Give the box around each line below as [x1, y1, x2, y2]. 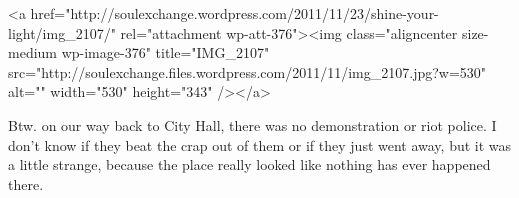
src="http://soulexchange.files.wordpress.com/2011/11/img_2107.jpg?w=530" [8, 61, 487, 82]
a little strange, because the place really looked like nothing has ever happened [8, 154, 491, 175]
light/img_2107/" [8, 22, 116, 43]
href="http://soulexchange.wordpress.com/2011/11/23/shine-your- [30, 3, 439, 23]
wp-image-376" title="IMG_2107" [61, 42, 270, 63]
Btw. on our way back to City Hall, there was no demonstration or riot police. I [8, 114, 497, 135]
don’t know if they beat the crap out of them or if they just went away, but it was [8, 134, 512, 155]
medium [8, 42, 57, 63]
